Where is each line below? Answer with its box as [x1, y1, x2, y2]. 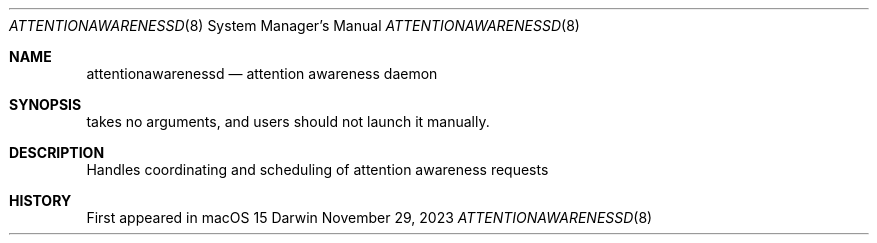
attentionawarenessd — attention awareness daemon [86, 65, 438, 82]
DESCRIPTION [9, 144, 105, 161]
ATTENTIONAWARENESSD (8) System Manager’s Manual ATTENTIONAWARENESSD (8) [9, 17, 580, 34]
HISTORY [9, 192, 72, 209]
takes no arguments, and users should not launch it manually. [86, 113, 490, 130]
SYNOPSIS [9, 96, 82, 113]
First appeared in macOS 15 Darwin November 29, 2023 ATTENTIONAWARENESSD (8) [86, 209, 653, 226]
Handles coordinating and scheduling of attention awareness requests [86, 161, 549, 178]
